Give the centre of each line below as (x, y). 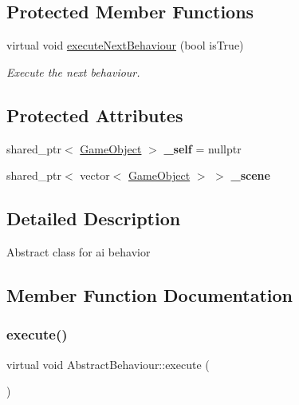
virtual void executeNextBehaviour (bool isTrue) (125, 45)
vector (95, 175)
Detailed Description (94, 218)
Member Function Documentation (150, 294)
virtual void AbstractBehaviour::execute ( (108, 364)
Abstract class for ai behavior (79, 251)
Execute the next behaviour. (73, 71)
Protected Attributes (95, 115)
